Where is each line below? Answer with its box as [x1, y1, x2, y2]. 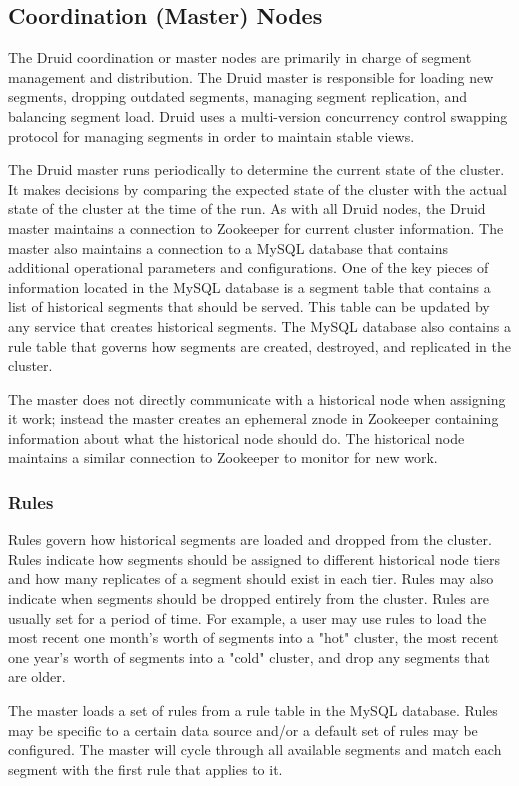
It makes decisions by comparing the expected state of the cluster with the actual [8, 178, 507, 199]
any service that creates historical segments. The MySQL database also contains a [8, 315, 511, 336]
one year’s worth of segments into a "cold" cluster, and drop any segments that [8, 646, 490, 667]
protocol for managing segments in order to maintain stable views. [8, 125, 415, 146]
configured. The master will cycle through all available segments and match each [8, 739, 502, 760]
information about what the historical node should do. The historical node [8, 427, 465, 448]
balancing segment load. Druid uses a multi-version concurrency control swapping [8, 105, 508, 126]
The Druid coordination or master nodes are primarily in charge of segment [8, 47, 472, 68]
